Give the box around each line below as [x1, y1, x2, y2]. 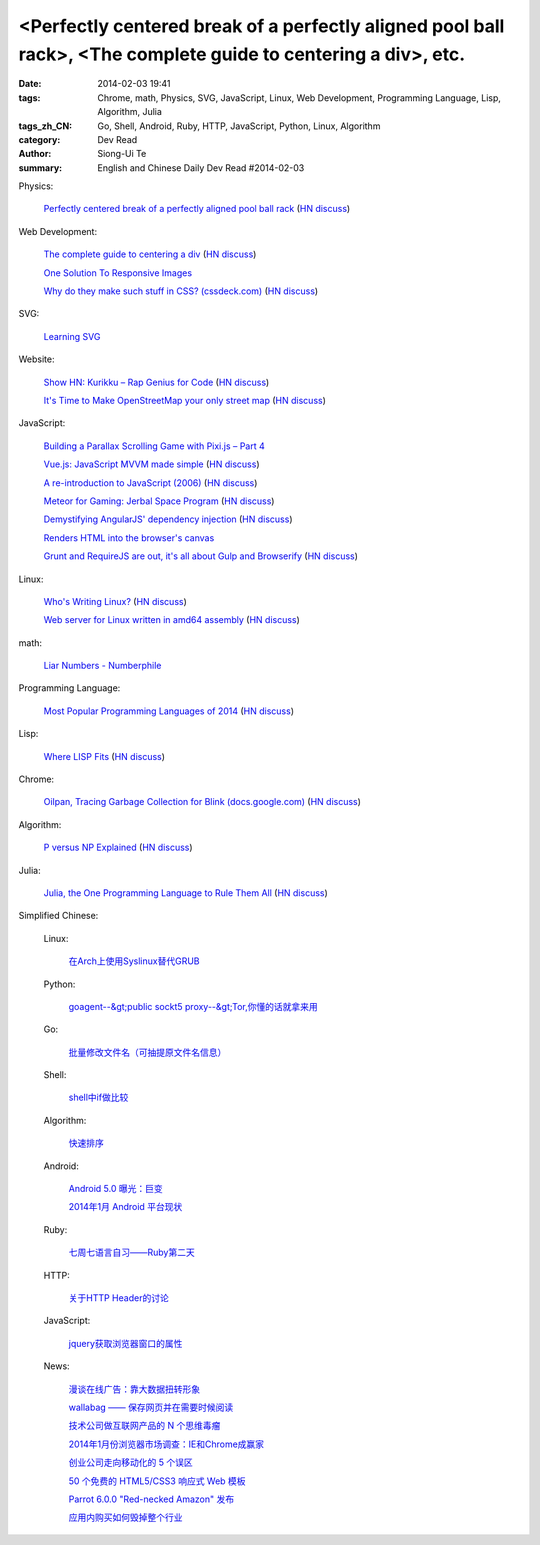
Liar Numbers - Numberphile [43, 660, 162, 672]
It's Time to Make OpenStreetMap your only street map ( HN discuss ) [43, 394, 327, 406]
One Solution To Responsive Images [43, 266, 193, 279]
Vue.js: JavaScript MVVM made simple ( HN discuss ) [43, 458, 260, 470]
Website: [18, 353, 55, 365]
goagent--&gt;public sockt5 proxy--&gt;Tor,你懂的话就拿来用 [68, 1000, 319, 1012]
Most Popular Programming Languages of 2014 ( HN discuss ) [43, 705, 295, 717]
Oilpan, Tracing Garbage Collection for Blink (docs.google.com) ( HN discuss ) [43, 796, 362, 808]
